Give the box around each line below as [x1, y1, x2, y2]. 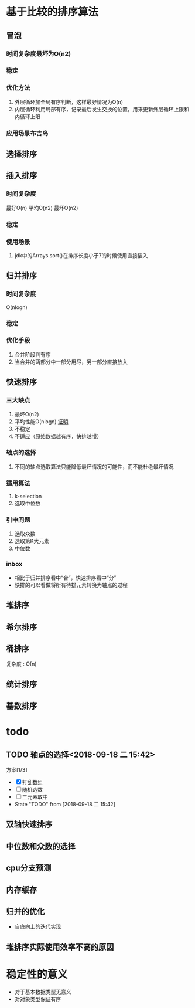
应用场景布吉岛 [6, 129, 49, 137]
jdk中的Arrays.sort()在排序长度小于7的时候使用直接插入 [14, 252, 148, 259]
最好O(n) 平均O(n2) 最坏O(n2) [6, 204, 78, 211]
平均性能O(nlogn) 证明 [14, 418, 69, 425]
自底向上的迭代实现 [14, 923, 61, 930]
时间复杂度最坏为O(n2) [6, 49, 71, 57]
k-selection [14, 493, 42, 500]
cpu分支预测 [6, 863, 52, 873]
